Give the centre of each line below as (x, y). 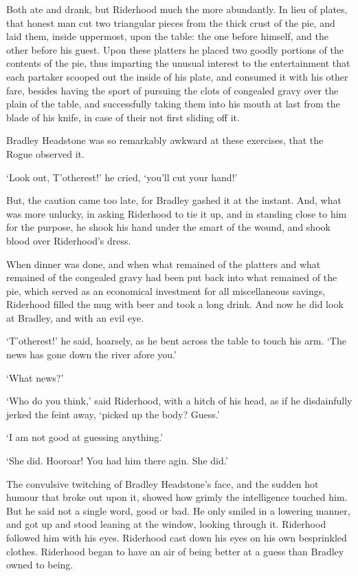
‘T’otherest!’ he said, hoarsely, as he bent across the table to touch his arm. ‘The (176, 341)
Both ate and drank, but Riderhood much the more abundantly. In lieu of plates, (177, 9)
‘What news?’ (35, 377)
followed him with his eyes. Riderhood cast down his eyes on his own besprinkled (177, 537)
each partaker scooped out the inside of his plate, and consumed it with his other (177, 76)
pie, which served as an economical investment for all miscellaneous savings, (166, 290)
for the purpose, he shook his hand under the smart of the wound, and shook (168, 227)
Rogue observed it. (45, 153)
